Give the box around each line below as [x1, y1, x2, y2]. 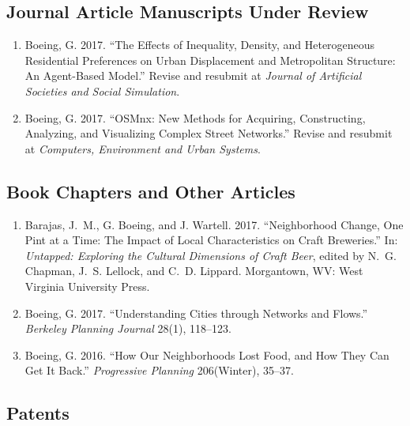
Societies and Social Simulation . [24, 82, 180, 99]
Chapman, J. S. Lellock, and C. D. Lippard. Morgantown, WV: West [24, 262, 363, 279]
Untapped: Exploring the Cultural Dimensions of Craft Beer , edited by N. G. [24, 247, 397, 263]
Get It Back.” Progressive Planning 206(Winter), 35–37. [24, 362, 294, 379]
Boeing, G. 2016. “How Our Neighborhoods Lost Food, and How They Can [24, 346, 389, 363]
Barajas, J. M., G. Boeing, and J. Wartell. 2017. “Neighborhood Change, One [24, 216, 404, 232]
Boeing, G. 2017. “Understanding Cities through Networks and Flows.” [24, 304, 368, 321]
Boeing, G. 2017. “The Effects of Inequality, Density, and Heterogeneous [24, 36, 375, 53]
